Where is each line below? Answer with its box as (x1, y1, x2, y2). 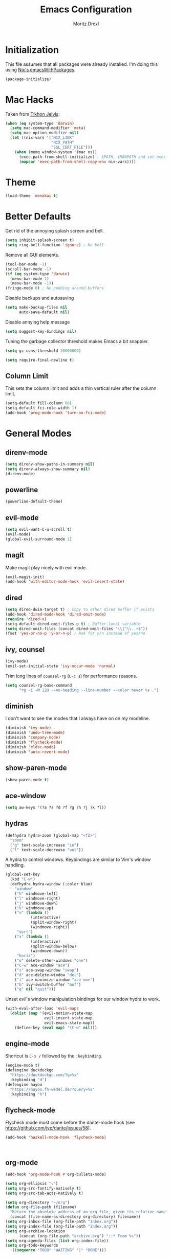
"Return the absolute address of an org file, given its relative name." (10, 1210, 170, 1215)
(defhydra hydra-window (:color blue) (10, 882, 93, 887)
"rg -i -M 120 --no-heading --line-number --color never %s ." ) (18, 688, 159, 693)
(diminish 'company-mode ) (5, 735, 60, 740)
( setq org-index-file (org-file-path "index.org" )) (5, 1224, 118, 1229)
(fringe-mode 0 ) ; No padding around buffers (5, 285, 104, 291)
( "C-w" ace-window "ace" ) (14, 963, 70, 968)
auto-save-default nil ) (18, 310, 70, 315)
